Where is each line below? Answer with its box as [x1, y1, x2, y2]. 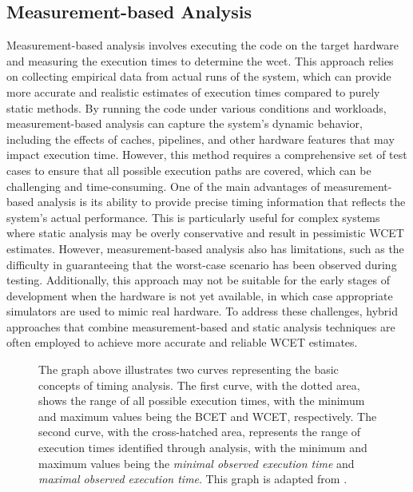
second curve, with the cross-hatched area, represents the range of [38, 423, 361, 440]
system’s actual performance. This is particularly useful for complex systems [6, 208, 380, 225]
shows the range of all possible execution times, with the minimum [38, 392, 365, 409]
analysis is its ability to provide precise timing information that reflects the [37, 193, 406, 210]
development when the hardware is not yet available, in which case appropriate [6, 287, 393, 304]
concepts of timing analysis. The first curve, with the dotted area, [38, 376, 360, 393]
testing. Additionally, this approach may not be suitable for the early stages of [6, 272, 391, 288]
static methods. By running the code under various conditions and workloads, [6, 99, 387, 116]
